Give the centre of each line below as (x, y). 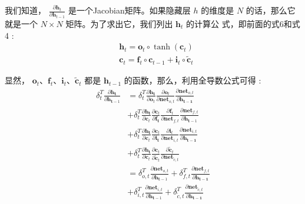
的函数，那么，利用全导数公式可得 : (193, 80)
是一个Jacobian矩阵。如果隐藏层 (129, 10)
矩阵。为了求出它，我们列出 (119, 23)
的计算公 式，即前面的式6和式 (243, 23)
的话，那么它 (271, 10)
